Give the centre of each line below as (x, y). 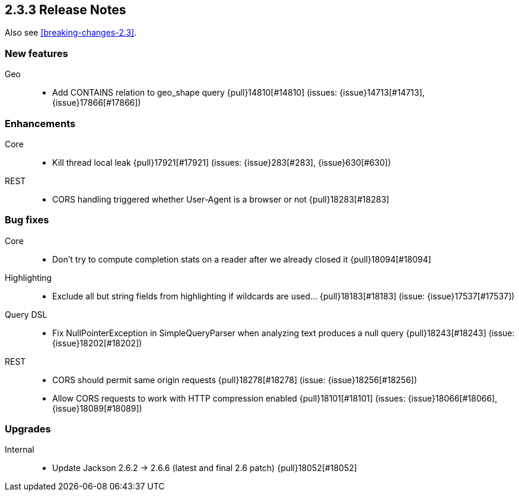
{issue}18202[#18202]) (97, 343)
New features (36, 53)
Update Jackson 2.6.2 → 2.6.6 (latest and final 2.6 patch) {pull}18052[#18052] (205, 468)
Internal (20, 450)
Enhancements (40, 123)
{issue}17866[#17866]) (97, 103)
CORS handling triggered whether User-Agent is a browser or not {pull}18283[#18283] (221, 199)
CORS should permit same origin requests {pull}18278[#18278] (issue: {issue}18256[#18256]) (235, 380)
